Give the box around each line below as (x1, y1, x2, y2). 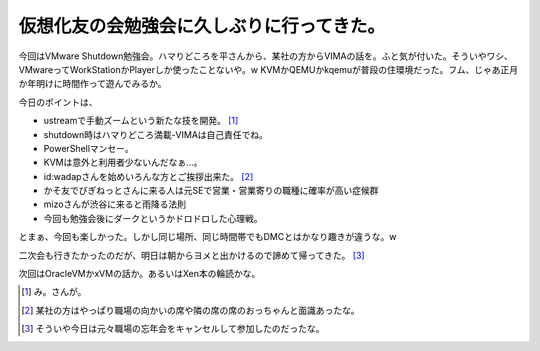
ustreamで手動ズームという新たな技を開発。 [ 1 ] (43, 115, 239, 127)
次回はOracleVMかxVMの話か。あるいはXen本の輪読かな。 (18, 268, 261, 280)
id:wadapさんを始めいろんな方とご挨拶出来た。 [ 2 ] (43, 170, 254, 182)
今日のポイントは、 (18, 96, 98, 108)
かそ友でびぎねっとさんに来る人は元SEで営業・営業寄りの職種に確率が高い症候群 (43, 185, 379, 197)
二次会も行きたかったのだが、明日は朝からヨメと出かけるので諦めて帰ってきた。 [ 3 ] (18, 249, 365, 261)
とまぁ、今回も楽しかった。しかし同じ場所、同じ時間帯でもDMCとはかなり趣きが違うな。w (18, 231, 397, 243)
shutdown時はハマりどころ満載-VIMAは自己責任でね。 (43, 128, 269, 140)
